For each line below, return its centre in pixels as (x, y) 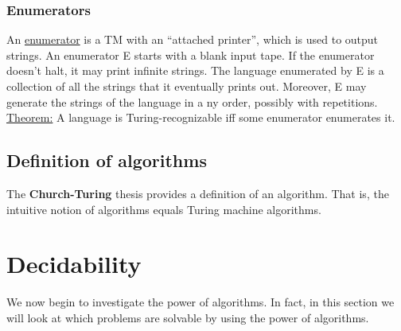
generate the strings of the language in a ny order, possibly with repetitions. (192, 101)
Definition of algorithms (107, 160)
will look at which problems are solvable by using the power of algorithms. (188, 317)
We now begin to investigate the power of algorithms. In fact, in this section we (200, 302)
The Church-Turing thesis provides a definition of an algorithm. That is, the (198, 193)
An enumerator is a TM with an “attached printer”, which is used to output (193, 39)
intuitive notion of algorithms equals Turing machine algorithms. (164, 209)
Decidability (74, 264)
